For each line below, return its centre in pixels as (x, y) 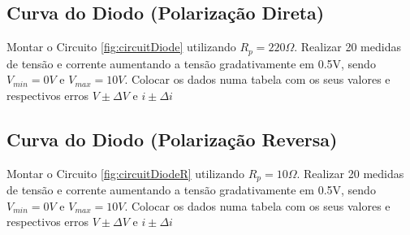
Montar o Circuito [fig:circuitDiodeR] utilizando (126, 173)
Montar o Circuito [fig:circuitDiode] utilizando (121, 47)
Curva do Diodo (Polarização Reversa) (172, 139)
